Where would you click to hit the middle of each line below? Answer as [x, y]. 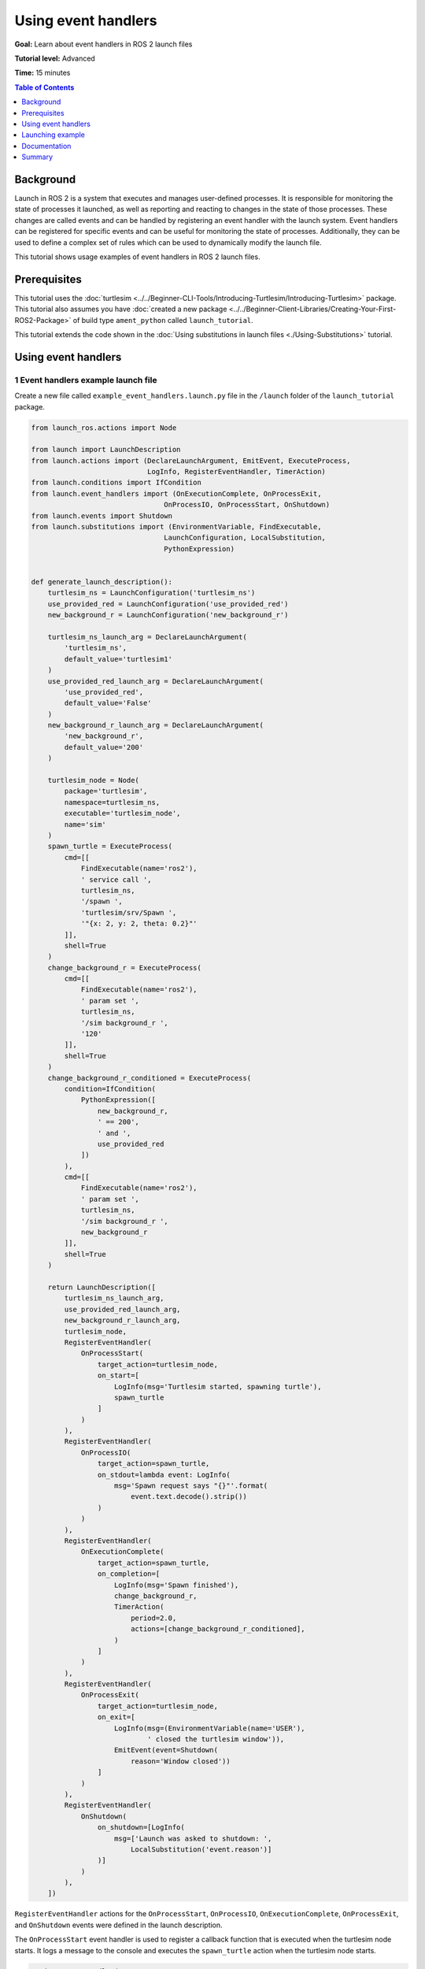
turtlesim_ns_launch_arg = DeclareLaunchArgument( [147, 637]
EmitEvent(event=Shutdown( [166, 1750]
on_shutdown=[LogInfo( [141, 1828]
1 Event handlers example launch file [86, 380]
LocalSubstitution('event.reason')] [201, 1849]
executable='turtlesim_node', [122, 814]
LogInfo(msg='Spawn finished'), [177, 1585]
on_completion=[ [129, 1574]
